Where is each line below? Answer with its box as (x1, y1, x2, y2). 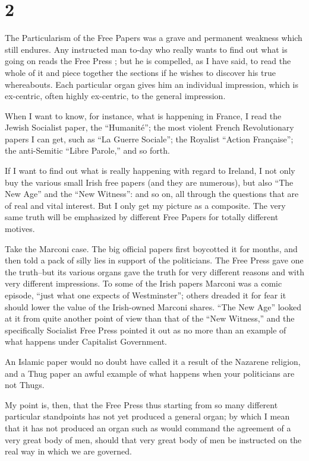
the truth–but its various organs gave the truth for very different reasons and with (5, 265, 304, 278)
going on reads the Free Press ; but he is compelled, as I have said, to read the (5, 55, 291, 67)
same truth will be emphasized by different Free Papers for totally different (5, 211, 279, 223)
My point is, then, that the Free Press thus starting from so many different (5, 398, 278, 411)
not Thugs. (5, 379, 45, 391)
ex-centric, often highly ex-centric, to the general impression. (5, 90, 226, 102)
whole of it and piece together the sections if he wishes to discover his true (5, 66, 276, 78)
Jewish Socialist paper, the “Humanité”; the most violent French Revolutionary (5, 121, 294, 133)
